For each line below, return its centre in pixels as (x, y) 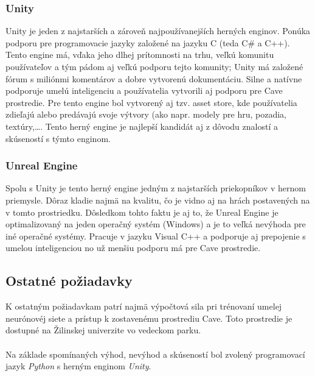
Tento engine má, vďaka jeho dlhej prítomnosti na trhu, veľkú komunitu (140, 55)
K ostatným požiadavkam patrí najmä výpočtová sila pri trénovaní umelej (144, 306)
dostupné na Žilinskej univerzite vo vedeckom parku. (103, 330)
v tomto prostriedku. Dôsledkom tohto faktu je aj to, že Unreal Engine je (142, 212)
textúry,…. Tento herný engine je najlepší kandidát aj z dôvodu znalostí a (142, 126)
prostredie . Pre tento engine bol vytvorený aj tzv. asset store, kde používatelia (151, 102)
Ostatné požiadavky (69, 281)
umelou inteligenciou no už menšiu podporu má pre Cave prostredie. (133, 248)
